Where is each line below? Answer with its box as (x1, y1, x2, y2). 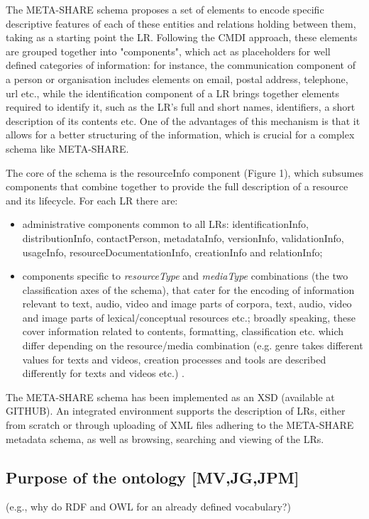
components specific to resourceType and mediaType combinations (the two (22, 268, 348, 283)
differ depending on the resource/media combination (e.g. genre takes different (22, 338, 363, 353)
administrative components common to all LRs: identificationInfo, (22, 217, 309, 231)
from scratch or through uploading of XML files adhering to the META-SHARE (6, 417, 354, 432)
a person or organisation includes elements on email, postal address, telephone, (6, 71, 348, 86)
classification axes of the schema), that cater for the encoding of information (22, 282, 355, 297)
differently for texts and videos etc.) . (22, 366, 184, 381)
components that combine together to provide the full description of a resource (6, 179, 348, 194)
